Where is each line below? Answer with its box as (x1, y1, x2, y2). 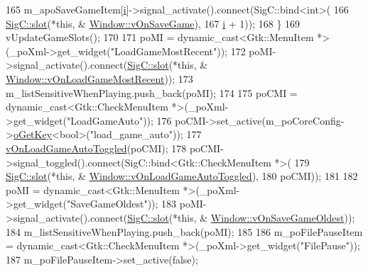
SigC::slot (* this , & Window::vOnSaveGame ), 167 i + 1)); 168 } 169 (6, 16, 301, 30)
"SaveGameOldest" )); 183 (66, 196, 177, 211)
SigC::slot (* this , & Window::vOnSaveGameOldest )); (127, 210, 355, 225)
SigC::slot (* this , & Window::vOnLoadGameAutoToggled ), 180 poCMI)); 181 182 (6, 169, 358, 183)
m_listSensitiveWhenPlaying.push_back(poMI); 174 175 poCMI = (6, 85, 298, 100)
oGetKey (13, 127, 53, 142)
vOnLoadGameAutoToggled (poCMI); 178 (6, 140, 187, 155)
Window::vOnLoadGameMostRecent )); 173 (6, 71, 193, 86)
